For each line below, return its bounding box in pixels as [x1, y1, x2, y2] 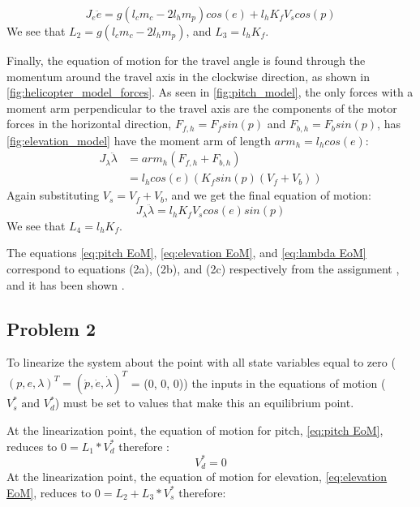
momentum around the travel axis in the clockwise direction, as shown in [6, 67, 371, 84]
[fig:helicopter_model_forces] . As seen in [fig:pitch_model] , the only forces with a [6, 84, 414, 101]
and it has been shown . [6, 276, 125, 293]
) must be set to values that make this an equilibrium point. [54, 394, 354, 411]
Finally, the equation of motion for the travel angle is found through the [6, 52, 366, 68]
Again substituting [6, 187, 100, 204]
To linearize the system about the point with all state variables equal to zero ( [6, 354, 396, 371]
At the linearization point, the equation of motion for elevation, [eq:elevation [6, 468, 388, 485]
